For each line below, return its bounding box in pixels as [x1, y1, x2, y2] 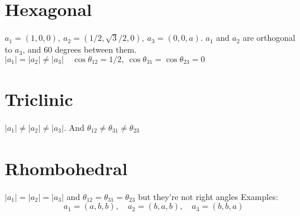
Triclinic [5, 86, 73, 111]
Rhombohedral [5, 156, 128, 180]
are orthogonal [243, 31, 295, 44]
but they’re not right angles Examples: [138, 190, 278, 202]
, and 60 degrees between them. [22, 43, 137, 56]
